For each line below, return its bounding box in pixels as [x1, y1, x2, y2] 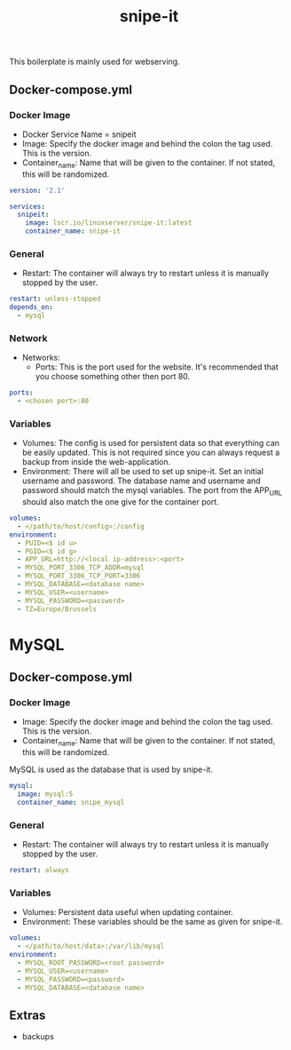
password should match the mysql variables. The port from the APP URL [21, 485, 282, 498]
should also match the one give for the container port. [21, 497, 219, 507]
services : [9, 202, 46, 211]
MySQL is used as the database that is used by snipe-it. [9, 764, 213, 775]
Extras [9, 1007, 46, 1022]
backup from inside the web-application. [21, 457, 171, 467]
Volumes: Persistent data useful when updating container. [21, 907, 233, 918]
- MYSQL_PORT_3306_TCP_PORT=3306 [17, 571, 141, 581]
